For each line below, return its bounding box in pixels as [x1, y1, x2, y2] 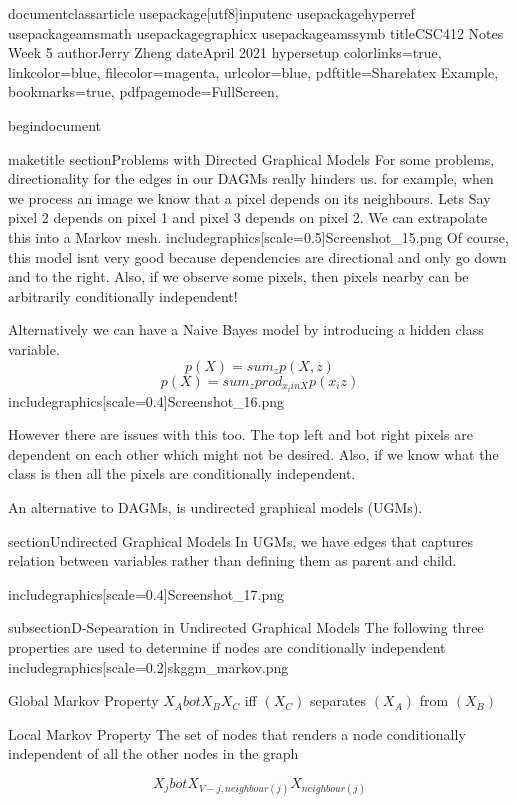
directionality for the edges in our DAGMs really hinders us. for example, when [8, 168, 494, 189]
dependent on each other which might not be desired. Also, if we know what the [8, 443, 499, 464]
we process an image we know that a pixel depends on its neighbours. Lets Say [8, 187, 491, 208]
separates [309, 690, 367, 711]
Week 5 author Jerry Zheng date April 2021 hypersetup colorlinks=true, [8, 42, 442, 63]
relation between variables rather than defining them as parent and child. [8, 550, 457, 571]
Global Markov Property [8, 690, 159, 711]
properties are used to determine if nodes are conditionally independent [8, 636, 446, 657]
